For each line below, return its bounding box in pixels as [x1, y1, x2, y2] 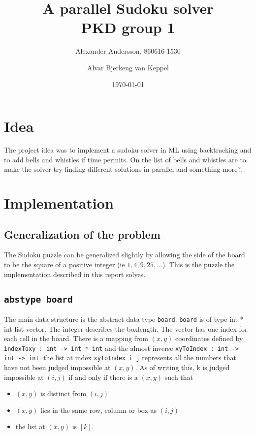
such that [164, 372, 193, 382]
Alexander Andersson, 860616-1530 [75, 46, 181, 56]
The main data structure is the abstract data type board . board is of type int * [4, 313, 244, 324]
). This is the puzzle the [162, 259, 235, 269]
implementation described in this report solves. [4, 269, 146, 279]
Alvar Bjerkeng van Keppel [87, 62, 169, 72]
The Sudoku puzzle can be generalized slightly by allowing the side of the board [4, 249, 245, 260]
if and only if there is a [68, 372, 138, 382]
